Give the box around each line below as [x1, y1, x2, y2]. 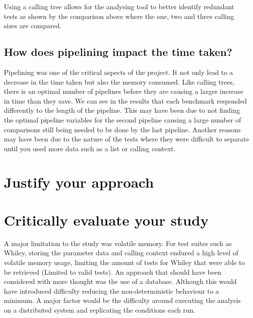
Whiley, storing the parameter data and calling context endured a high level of [4, 247, 238, 258]
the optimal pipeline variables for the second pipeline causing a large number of [4, 114, 241, 124]
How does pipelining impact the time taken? [4, 44, 233, 59]
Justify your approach [4, 172, 154, 192]
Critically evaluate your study [4, 210, 209, 230]
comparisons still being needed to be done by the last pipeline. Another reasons [4, 124, 241, 134]
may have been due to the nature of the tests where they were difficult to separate [4, 134, 249, 144]
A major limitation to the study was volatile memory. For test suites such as [4, 238, 232, 248]
